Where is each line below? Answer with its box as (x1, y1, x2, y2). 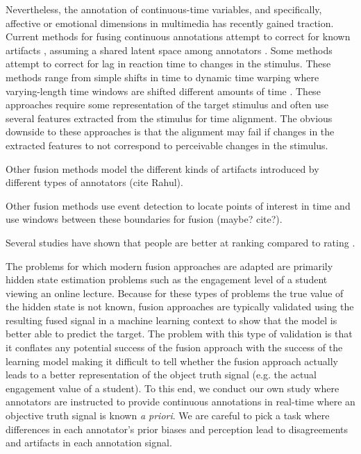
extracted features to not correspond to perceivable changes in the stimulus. (6, 137, 328, 152)
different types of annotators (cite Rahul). (6, 175, 183, 190)
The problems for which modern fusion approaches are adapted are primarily (6, 258, 333, 273)
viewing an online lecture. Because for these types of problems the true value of (6, 285, 344, 300)
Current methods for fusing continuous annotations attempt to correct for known (6, 29, 351, 44)
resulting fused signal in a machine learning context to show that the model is (6, 312, 337, 327)
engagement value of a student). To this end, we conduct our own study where (6, 380, 339, 395)
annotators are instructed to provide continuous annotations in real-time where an (6, 394, 355, 409)
